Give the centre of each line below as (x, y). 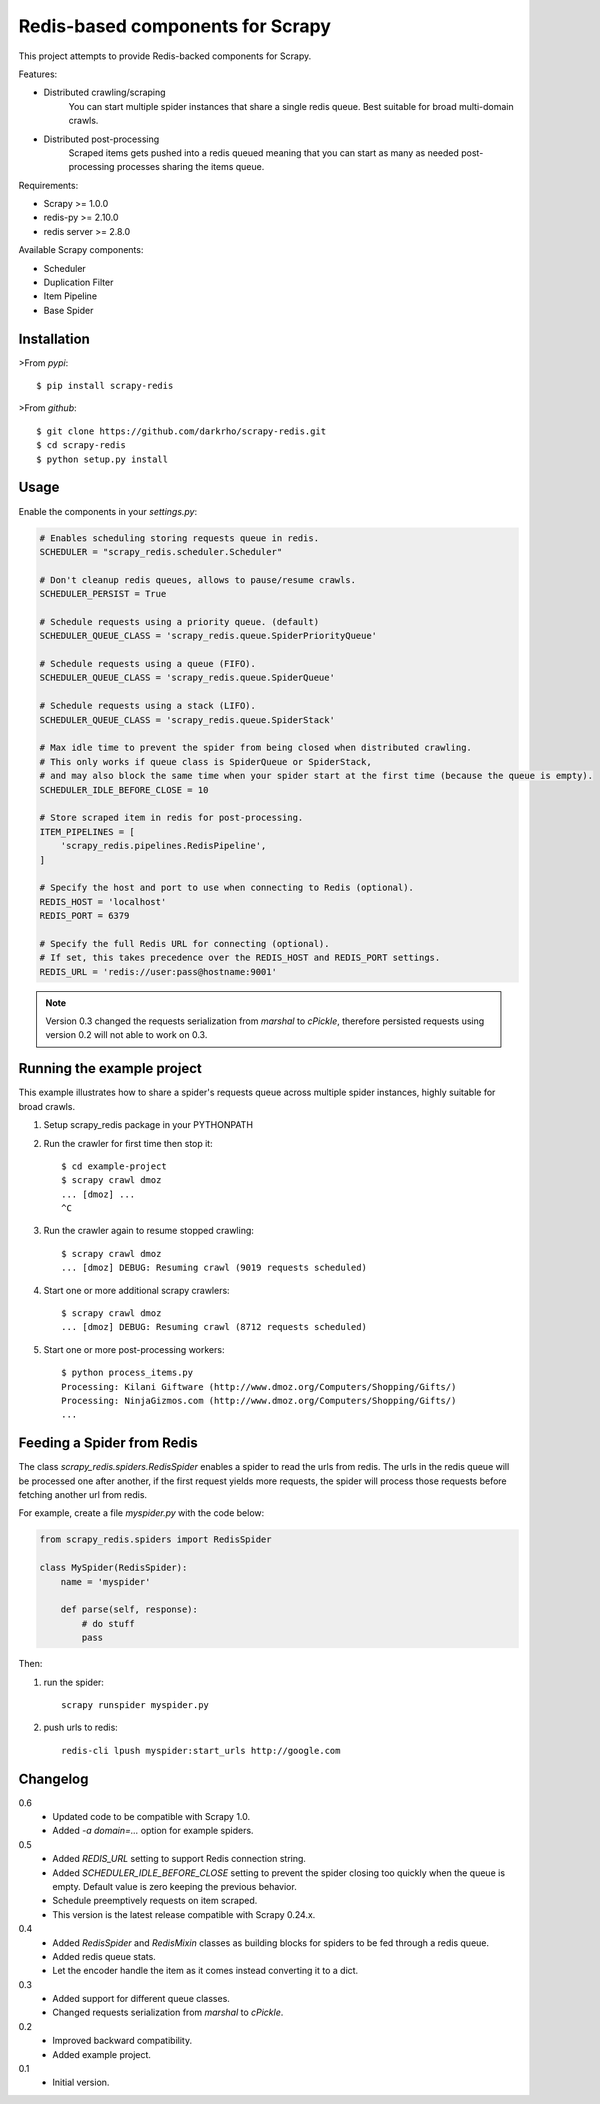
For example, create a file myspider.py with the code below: (141, 1513)
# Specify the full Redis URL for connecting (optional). (184, 943)
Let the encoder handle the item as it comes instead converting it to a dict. (205, 1971)
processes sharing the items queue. (190, 167)
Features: (38, 74)
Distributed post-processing (101, 139)
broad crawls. (46, 1106)
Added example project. (102, 2054)
